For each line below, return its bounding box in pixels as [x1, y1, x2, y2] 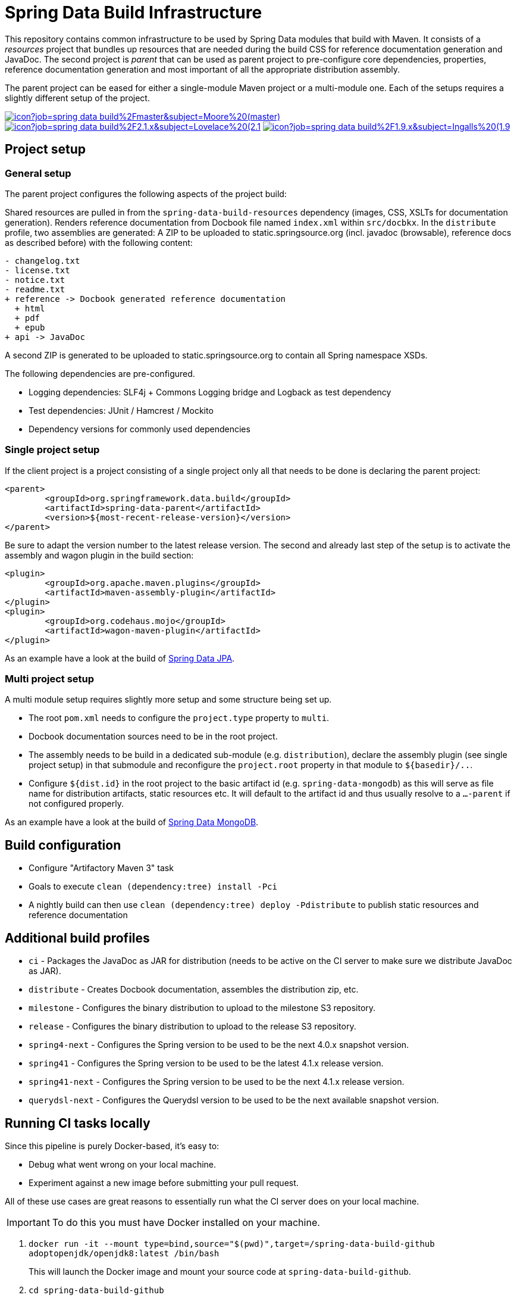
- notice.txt [5, 274, 65, 285]
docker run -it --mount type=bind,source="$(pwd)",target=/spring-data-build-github [29, 1239, 435, 1249]
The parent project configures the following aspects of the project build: [5, 188, 287, 199]
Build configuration [5, 837, 121, 853]
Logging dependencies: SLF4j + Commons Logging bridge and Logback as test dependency [29, 386, 391, 397]
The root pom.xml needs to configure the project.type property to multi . [29, 713, 330, 723]
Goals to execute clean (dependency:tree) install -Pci [29, 881, 277, 892]
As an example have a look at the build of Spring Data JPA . [5, 653, 235, 663]
